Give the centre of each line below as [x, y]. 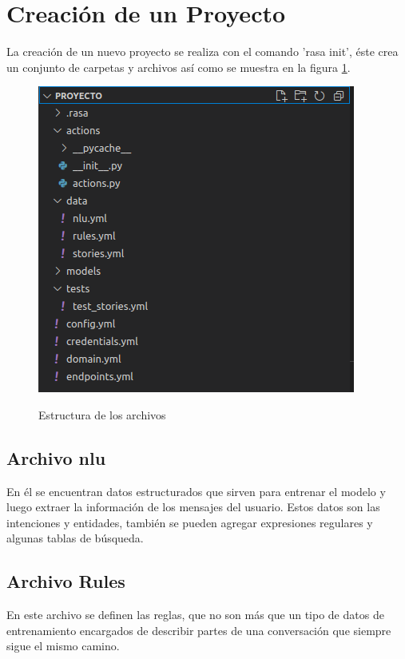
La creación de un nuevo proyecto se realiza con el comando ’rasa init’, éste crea [202, 52]
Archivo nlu [56, 457]
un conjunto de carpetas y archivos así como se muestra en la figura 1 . [179, 67]
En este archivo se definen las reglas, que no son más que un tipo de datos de [195, 615]
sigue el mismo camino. [63, 646]
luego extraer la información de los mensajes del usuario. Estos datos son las [193, 507]
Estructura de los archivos [102, 414]
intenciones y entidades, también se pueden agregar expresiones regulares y [190, 522]
